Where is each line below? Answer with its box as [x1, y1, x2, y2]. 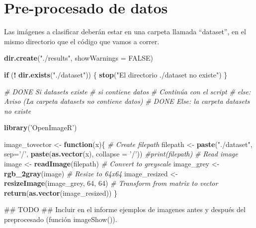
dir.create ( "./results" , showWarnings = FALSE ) [4, 53, 153, 63]
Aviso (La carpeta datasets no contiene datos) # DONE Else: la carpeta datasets [4, 96, 250, 106]
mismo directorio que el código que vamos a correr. [4, 36, 160, 46]
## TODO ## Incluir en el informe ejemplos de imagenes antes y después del [4, 204, 246, 215]
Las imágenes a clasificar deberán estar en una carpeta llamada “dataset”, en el [4, 26, 246, 37]
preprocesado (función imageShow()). [4, 214, 117, 225]
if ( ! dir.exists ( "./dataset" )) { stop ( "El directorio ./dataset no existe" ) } [4, 69, 228, 79]
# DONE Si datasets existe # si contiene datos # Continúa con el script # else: [4, 86, 251, 96]
